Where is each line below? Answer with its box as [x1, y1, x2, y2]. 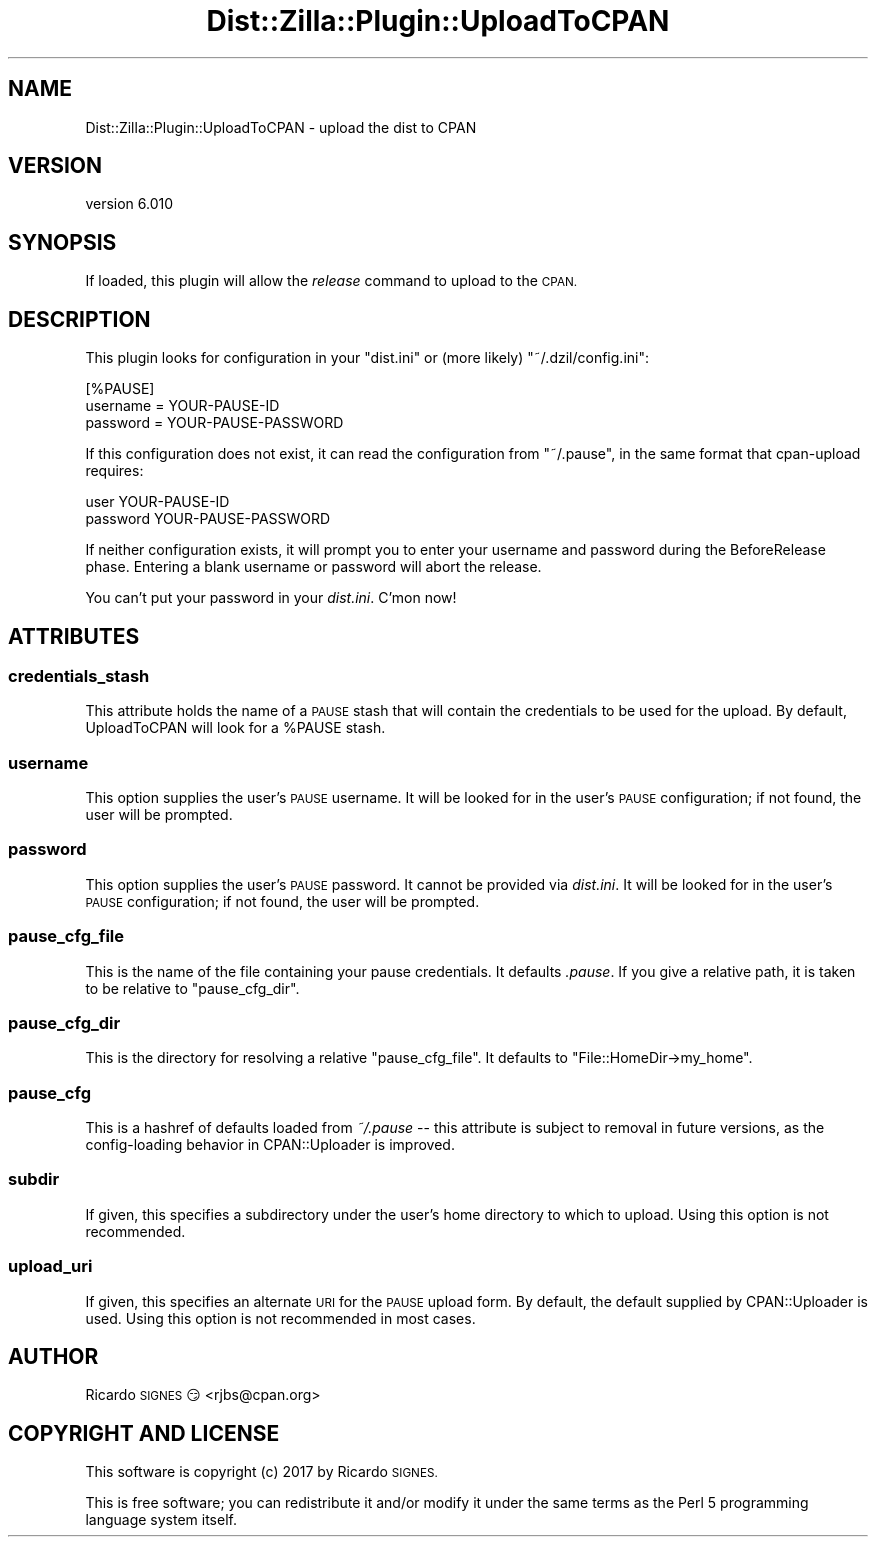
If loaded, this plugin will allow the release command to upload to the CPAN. [85, 272, 578, 290]
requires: [85, 462, 144, 480]
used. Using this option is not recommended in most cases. [85, 1309, 476, 1327]
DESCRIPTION [8, 306, 151, 332]
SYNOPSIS [8, 229, 117, 255]
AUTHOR [8, 1344, 99, 1370]
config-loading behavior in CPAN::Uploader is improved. [85, 1136, 455, 1154]
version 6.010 [85, 195, 174, 213]
